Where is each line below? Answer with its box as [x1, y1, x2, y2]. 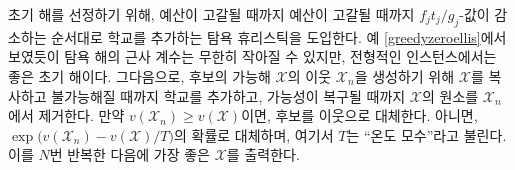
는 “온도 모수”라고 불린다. [346, 124, 507, 145]
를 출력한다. [226, 144, 300, 165]
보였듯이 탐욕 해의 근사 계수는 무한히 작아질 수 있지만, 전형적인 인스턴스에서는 [8, 46, 497, 67]
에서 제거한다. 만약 [8, 105, 125, 126]
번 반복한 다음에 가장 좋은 [49, 144, 210, 165]
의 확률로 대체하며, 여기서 [173, 124, 334, 145]
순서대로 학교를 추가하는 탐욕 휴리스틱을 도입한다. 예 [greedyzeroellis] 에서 [51, 26, 507, 47]
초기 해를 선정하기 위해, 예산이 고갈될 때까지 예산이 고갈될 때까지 [8, 4, 415, 24]
